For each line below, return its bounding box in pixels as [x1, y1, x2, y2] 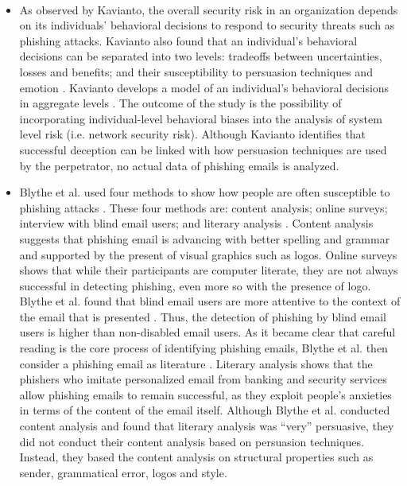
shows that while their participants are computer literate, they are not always [19, 262, 398, 278]
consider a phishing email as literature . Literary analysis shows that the [19, 355, 373, 371]
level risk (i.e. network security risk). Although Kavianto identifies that [19, 126, 366, 142]
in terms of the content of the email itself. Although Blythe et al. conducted [19, 402, 390, 418]
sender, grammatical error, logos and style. [19, 464, 227, 480]
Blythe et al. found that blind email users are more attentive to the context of [19, 293, 401, 309]
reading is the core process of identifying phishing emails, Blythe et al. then [19, 340, 388, 356]
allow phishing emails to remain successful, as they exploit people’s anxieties [19, 386, 392, 402]
